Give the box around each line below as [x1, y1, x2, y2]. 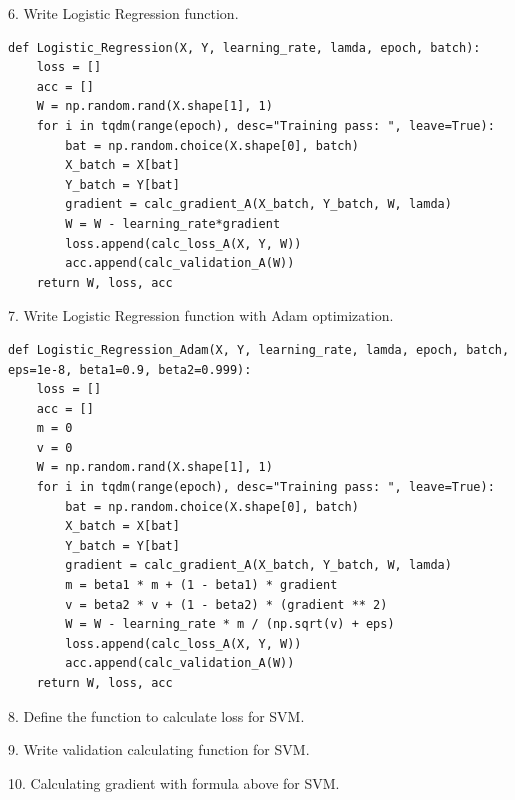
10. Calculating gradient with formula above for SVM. [8, 772, 340, 793]
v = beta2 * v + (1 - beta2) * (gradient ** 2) [65, 597, 388, 612]
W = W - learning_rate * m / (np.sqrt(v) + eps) [65, 617, 395, 632]
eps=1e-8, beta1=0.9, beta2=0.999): [8, 362, 252, 377]
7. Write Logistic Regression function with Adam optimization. [8, 305, 394, 326]
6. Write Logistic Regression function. [8, 3, 239, 23]
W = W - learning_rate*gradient [65, 216, 281, 231]
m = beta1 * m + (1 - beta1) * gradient [65, 578, 338, 593]
